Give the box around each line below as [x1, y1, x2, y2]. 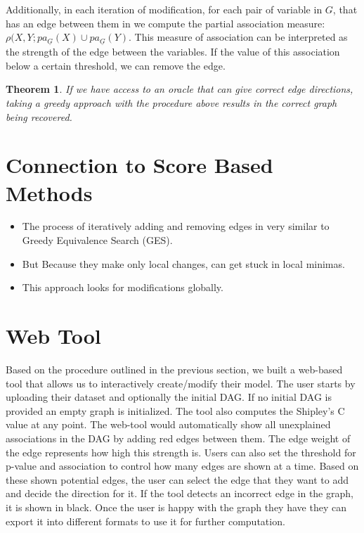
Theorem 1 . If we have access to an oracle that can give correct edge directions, [6, 82, 353, 96]
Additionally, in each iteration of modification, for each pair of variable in [6, 2, 323, 16]
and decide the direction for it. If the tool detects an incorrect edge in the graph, [6, 486, 353, 501]
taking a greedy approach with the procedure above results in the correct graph [6, 95, 337, 110]
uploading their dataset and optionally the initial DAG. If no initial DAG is [6, 390, 332, 404]
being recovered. [6, 109, 72, 124]
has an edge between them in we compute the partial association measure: [6, 15, 325, 30]
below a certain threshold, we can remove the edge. [6, 58, 226, 72]
